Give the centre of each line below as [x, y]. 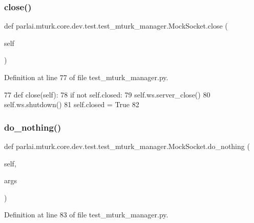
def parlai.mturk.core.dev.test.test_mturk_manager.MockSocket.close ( [116, 26]
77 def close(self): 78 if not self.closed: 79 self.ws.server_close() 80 [107, 94]
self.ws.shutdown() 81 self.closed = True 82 [72, 104]
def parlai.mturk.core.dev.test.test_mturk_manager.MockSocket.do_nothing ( [127, 146]
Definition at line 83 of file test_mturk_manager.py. [86, 215]
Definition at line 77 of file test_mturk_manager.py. [86, 77]
